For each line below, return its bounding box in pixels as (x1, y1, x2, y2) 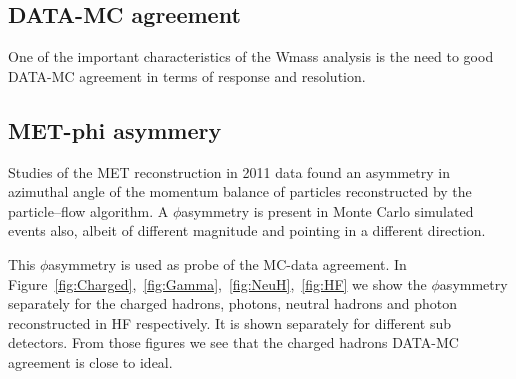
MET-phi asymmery (8, 114, 222, 145)
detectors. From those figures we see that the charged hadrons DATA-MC (8, 332, 459, 353)
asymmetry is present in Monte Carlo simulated (181, 200, 474, 221)
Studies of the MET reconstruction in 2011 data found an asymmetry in (8, 161, 450, 182)
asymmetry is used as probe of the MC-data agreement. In (48, 253, 407, 274)
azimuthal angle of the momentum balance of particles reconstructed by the (8, 181, 472, 202)
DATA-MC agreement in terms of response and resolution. (8, 65, 366, 86)
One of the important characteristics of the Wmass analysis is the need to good (8, 46, 494, 67)
